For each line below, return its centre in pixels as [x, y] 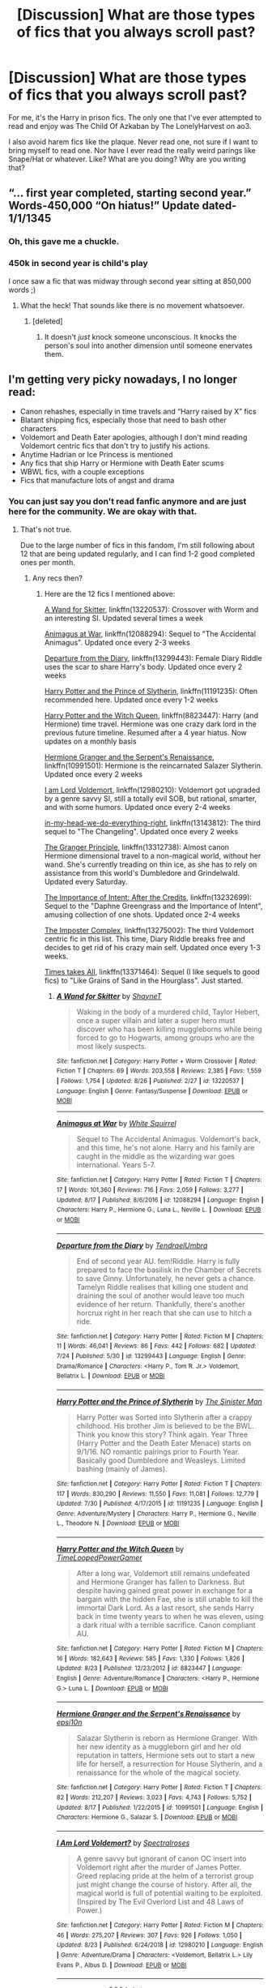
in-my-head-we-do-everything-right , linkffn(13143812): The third [152, 823]
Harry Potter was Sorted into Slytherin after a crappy [164, 1417]
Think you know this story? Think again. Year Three [162, 1434]
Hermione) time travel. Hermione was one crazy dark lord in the [150, 724]
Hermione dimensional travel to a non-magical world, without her [153, 855]
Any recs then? [57, 578]
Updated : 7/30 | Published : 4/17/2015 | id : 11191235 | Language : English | [159, 1504]
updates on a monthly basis [90, 741]
